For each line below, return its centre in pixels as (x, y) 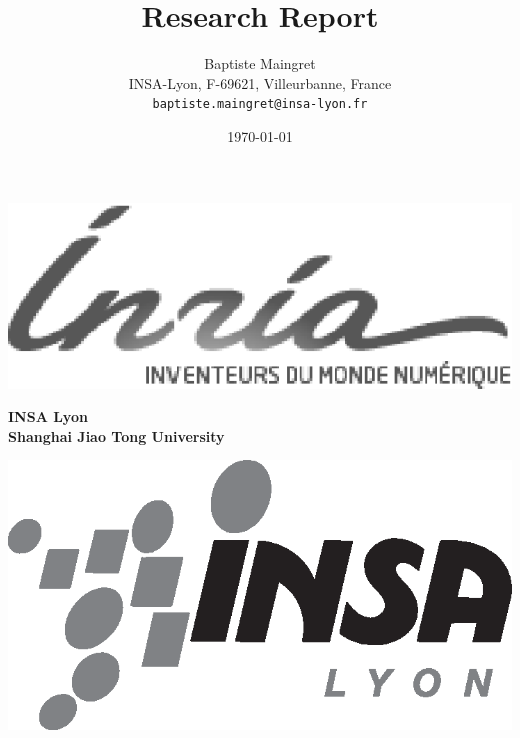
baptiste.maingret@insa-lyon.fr (260, 104)
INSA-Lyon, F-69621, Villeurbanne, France (260, 82)
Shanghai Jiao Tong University (116, 435)
